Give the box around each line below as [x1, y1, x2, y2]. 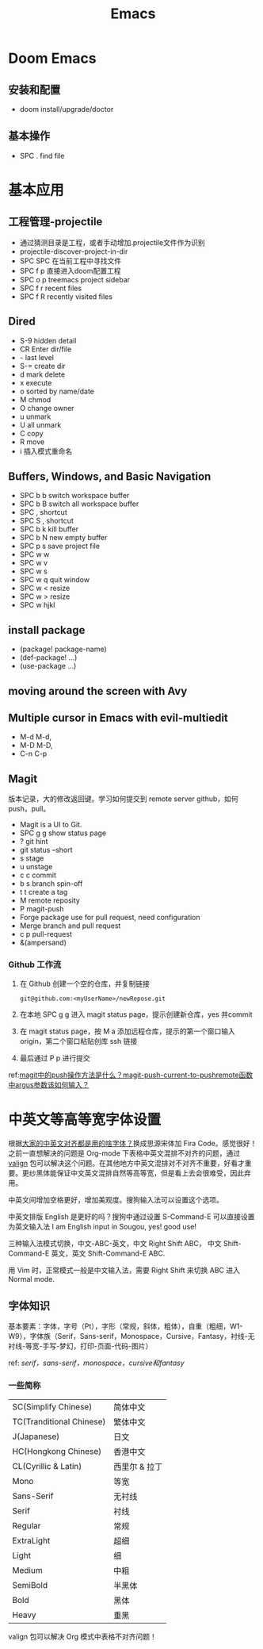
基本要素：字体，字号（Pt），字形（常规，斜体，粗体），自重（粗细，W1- [8, 1321, 243, 1331]
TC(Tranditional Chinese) [12, 1416, 106, 1427]
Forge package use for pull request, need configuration [19, 913, 200, 922]
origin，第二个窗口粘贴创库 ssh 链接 [19, 1036, 138, 1045]
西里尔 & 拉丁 [113, 1461, 163, 1472]
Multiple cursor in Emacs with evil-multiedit [8, 711, 228, 725]
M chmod [19, 394, 51, 405]
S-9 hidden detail [19, 336, 77, 345]
